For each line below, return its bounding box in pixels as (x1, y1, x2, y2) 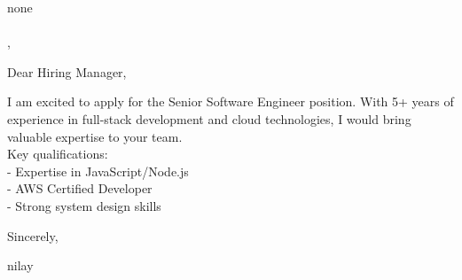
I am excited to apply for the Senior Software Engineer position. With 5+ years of (7, 92, 454, 111)
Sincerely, (7, 226, 59, 245)
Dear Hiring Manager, (7, 62, 127, 81)
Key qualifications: (7, 144, 108, 163)
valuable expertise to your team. (7, 127, 183, 145)
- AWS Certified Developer (7, 179, 153, 198)
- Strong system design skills (7, 196, 161, 214)
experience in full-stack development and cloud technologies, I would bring (7, 109, 411, 128)
